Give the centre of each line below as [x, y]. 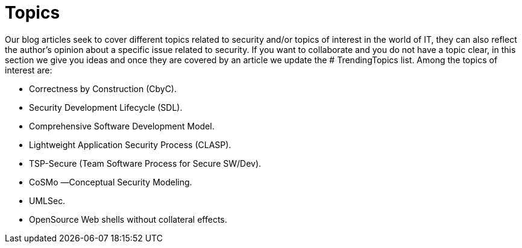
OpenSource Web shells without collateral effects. [128, 219]
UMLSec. [47, 200]
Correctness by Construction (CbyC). [103, 88]
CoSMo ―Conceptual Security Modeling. [111, 182]
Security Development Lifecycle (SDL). [106, 107]
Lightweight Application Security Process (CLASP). [130, 144]
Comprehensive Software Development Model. [122, 126]
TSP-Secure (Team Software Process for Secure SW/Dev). [145, 163]
